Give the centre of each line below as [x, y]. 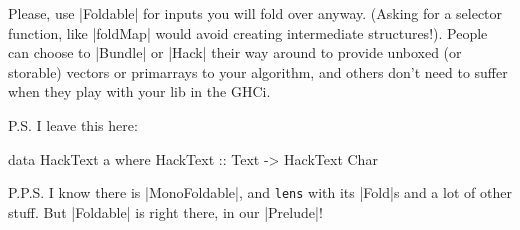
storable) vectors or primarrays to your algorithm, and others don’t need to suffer [258, 71]
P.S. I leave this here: [73, 124]
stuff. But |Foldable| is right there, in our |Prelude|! [165, 211]
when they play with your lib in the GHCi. [139, 91]
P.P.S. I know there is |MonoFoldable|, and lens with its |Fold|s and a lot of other [260, 192]
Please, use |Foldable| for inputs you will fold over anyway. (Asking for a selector [255, 13]
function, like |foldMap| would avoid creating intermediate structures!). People [248, 32]
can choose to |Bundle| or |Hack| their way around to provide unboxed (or [235, 52]
